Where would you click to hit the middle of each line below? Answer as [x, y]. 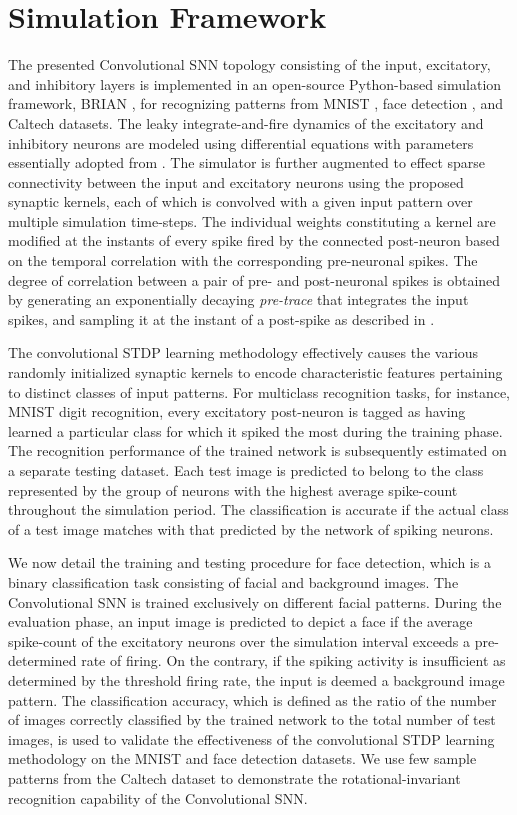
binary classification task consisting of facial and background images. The [233, 581]
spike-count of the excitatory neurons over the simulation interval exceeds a [239, 640]
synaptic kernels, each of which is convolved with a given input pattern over [240, 201]
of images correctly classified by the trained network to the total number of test [252, 719]
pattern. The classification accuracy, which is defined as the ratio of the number [252, 699]
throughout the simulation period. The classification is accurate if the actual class [258, 509]
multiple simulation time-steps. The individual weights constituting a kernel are [252, 220]
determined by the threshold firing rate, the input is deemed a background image [256, 679]
